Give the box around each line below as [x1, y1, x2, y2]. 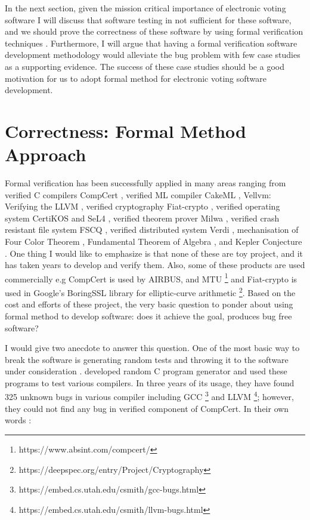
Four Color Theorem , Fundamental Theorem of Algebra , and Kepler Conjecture [5, 235, 302, 248]
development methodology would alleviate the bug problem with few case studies [5, 48, 300, 61]
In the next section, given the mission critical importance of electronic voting [5, 2, 286, 14]
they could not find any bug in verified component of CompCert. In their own [5, 402, 289, 414]
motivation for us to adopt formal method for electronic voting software [5, 72, 267, 84]
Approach [5, 142, 86, 167]
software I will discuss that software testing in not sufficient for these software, [5, 13, 292, 26]
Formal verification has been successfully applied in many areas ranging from [5, 177, 286, 189]
